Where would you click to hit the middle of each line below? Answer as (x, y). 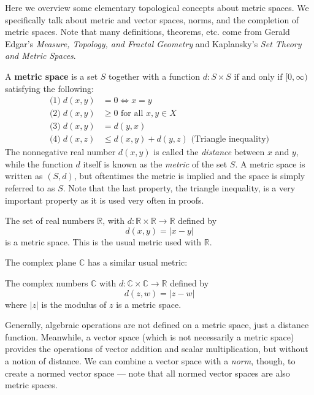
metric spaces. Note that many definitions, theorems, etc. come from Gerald (147, 32)
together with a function (154, 76)
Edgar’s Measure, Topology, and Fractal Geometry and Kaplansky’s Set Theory (153, 43)
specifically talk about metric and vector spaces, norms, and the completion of (152, 19)
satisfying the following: (49, 88)
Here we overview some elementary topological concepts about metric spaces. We (157, 7)
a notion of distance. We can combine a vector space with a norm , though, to (150, 361)
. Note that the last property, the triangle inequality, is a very (179, 188)
